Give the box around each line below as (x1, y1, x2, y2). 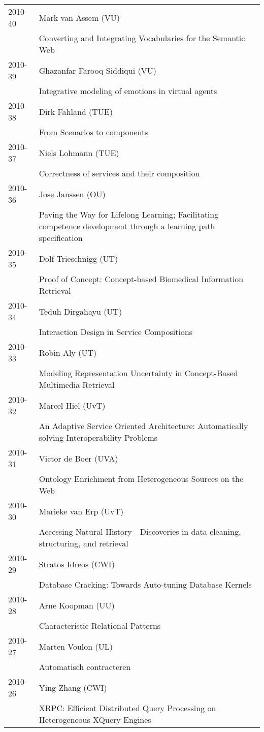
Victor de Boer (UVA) (39, 452, 118, 464)
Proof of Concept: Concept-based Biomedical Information (39, 273, 244, 285)
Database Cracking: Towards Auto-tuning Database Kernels (39, 578, 252, 590)
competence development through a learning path (39, 220, 215, 232)
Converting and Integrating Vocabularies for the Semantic (39, 32, 245, 44)
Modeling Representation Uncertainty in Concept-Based (39, 367, 238, 379)
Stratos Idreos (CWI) (39, 558, 115, 570)
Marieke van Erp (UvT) (39, 505, 124, 517)
